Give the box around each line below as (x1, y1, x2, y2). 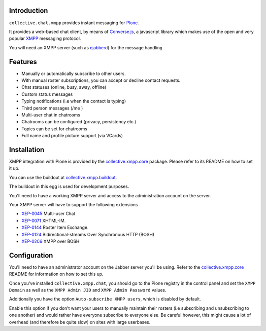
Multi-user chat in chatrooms (21, 111, 81, 118)
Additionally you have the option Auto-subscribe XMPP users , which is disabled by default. (9, 296, 201, 302)
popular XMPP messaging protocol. (9, 36, 81, 41)
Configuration (9, 251, 53, 259)
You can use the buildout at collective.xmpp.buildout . (9, 174, 117, 180)
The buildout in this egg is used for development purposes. (9, 184, 129, 189)
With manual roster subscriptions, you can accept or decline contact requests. (21, 77, 181, 83)
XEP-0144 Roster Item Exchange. (21, 224, 89, 230)
